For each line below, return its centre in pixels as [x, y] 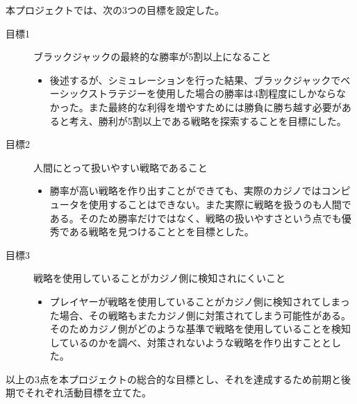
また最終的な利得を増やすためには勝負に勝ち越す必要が [215, 107]
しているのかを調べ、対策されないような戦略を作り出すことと [191, 342]
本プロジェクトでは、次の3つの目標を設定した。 [115, 10]
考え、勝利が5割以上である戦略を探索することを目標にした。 [208, 120]
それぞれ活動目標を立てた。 [88, 393]
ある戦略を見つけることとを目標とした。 [161, 232]
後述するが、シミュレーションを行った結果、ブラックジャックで [195, 79]
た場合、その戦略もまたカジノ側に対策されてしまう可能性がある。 [200, 315]
